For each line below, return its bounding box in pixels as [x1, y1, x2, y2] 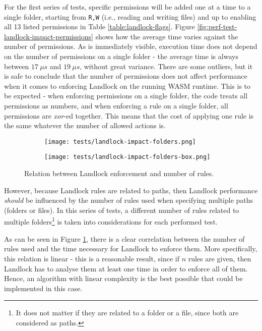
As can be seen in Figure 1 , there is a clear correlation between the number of [4, 233, 245, 244]
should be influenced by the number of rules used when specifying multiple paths [4, 195, 253, 205]
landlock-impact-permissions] [4, 31, 93, 41]
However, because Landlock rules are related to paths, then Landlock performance [4, 185, 258, 195]
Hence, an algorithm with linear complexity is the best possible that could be [4, 273, 243, 284]
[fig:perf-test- [197, 21, 237, 32]
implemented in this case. [4, 283, 83, 293]
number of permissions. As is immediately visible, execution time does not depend [4, 41, 257, 51]
